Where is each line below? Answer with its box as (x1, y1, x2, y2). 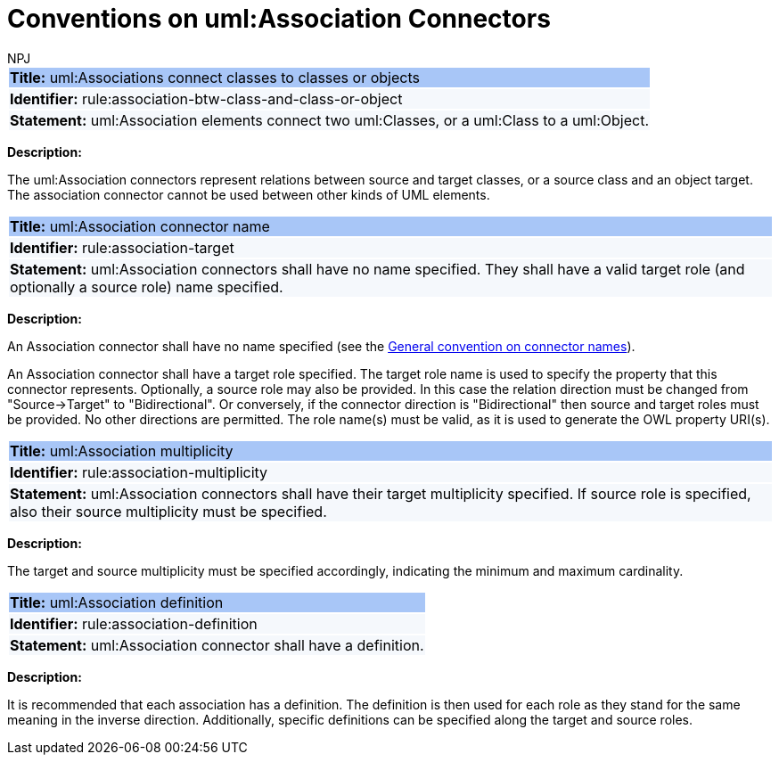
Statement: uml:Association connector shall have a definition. (10, 635, 424, 654)
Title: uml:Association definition (10, 593, 224, 611)
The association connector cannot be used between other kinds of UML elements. (7, 186, 490, 202)
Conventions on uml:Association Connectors (7, 4, 551, 34)
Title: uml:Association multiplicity (10, 441, 234, 460)
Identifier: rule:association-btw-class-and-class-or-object (10, 89, 403, 108)
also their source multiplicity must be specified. (10, 502, 327, 520)
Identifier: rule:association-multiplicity (10, 463, 268, 481)
